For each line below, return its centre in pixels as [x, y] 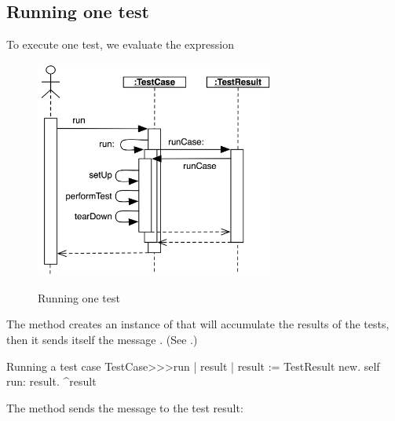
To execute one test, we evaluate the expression [120, 44]
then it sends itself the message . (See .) [102, 339]
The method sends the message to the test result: [125, 407]
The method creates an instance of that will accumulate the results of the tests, [198, 324]
